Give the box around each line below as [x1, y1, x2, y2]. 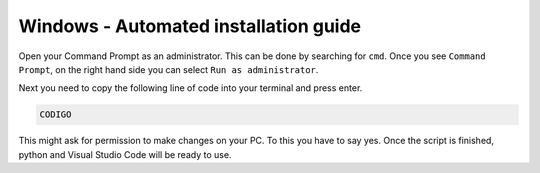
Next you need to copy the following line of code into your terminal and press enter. [18, 82, 363, 94]
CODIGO [39, 109, 72, 120]
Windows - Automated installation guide [18, 15, 362, 37]
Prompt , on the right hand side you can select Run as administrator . [18, 63, 319, 75]
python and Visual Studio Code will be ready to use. [18, 148, 232, 160]
